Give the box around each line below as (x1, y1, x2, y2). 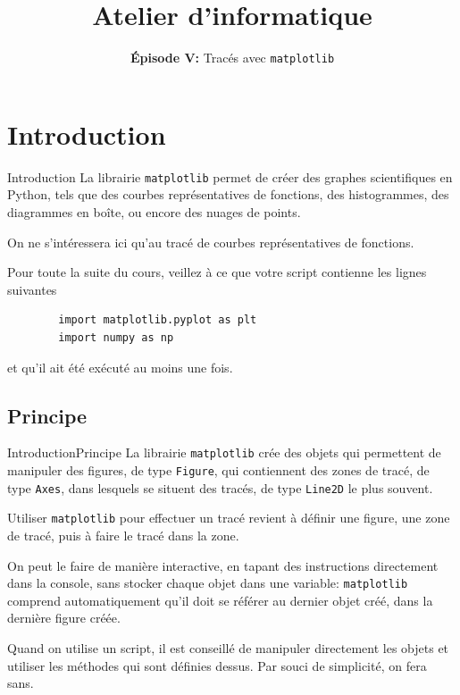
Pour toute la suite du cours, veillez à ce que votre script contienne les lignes (7, 263, 427, 281)
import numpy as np (58, 331, 174, 344)
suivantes (7, 280, 57, 298)
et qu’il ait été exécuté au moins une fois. (7, 357, 233, 376)
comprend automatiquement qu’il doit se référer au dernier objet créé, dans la (7, 590, 433, 609)
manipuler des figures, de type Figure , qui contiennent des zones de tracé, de (7, 460, 430, 479)
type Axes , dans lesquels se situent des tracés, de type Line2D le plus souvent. (7, 478, 433, 497)
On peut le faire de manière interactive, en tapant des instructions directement (7, 556, 439, 574)
